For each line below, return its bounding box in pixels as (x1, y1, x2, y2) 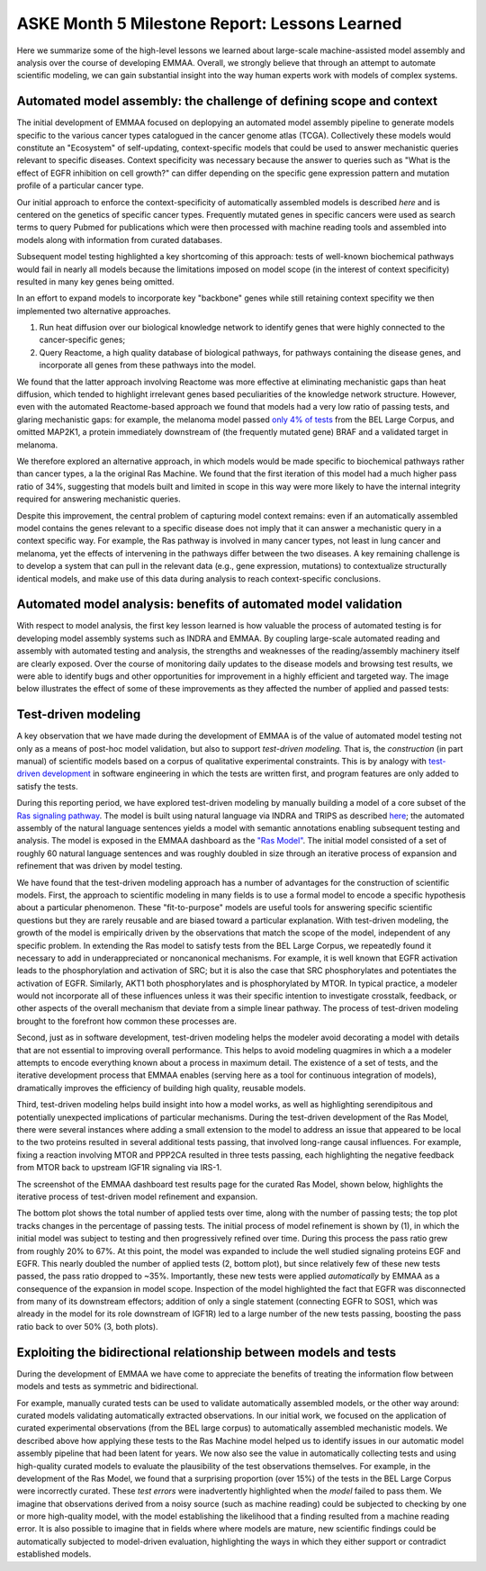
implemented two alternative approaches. (16, 305, 171, 316)
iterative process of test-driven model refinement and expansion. (16, 1191, 258, 1202)
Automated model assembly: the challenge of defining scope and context (16, 94, 438, 109)
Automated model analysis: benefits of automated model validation (16, 597, 402, 612)
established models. (16, 1548, 92, 1559)
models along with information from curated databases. (16, 234, 223, 245)
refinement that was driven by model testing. (16, 861, 184, 871)
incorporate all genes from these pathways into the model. (39, 360, 256, 371)
